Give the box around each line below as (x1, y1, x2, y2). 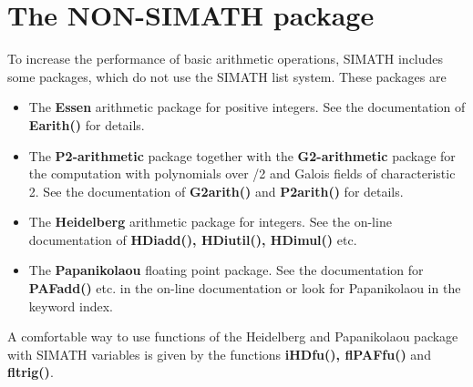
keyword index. (28, 296, 114, 315)
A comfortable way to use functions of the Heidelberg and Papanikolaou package (7, 327, 458, 346)
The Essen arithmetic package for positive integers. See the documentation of (28, 97, 466, 117)
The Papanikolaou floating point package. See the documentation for (28, 260, 424, 280)
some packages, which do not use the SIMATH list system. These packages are (7, 66, 447, 86)
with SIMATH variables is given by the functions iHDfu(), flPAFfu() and (7, 344, 431, 363)
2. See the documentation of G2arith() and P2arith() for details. (28, 181, 404, 200)
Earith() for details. (28, 115, 145, 134)
